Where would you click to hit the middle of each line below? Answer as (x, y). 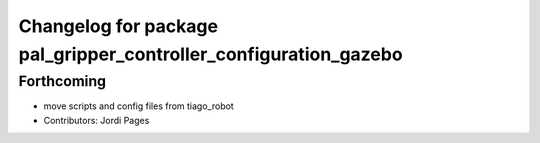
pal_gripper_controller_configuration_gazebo (211, 54)
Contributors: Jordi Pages (96, 120)
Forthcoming (62, 81)
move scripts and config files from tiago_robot (138, 106)
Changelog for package (118, 26)
